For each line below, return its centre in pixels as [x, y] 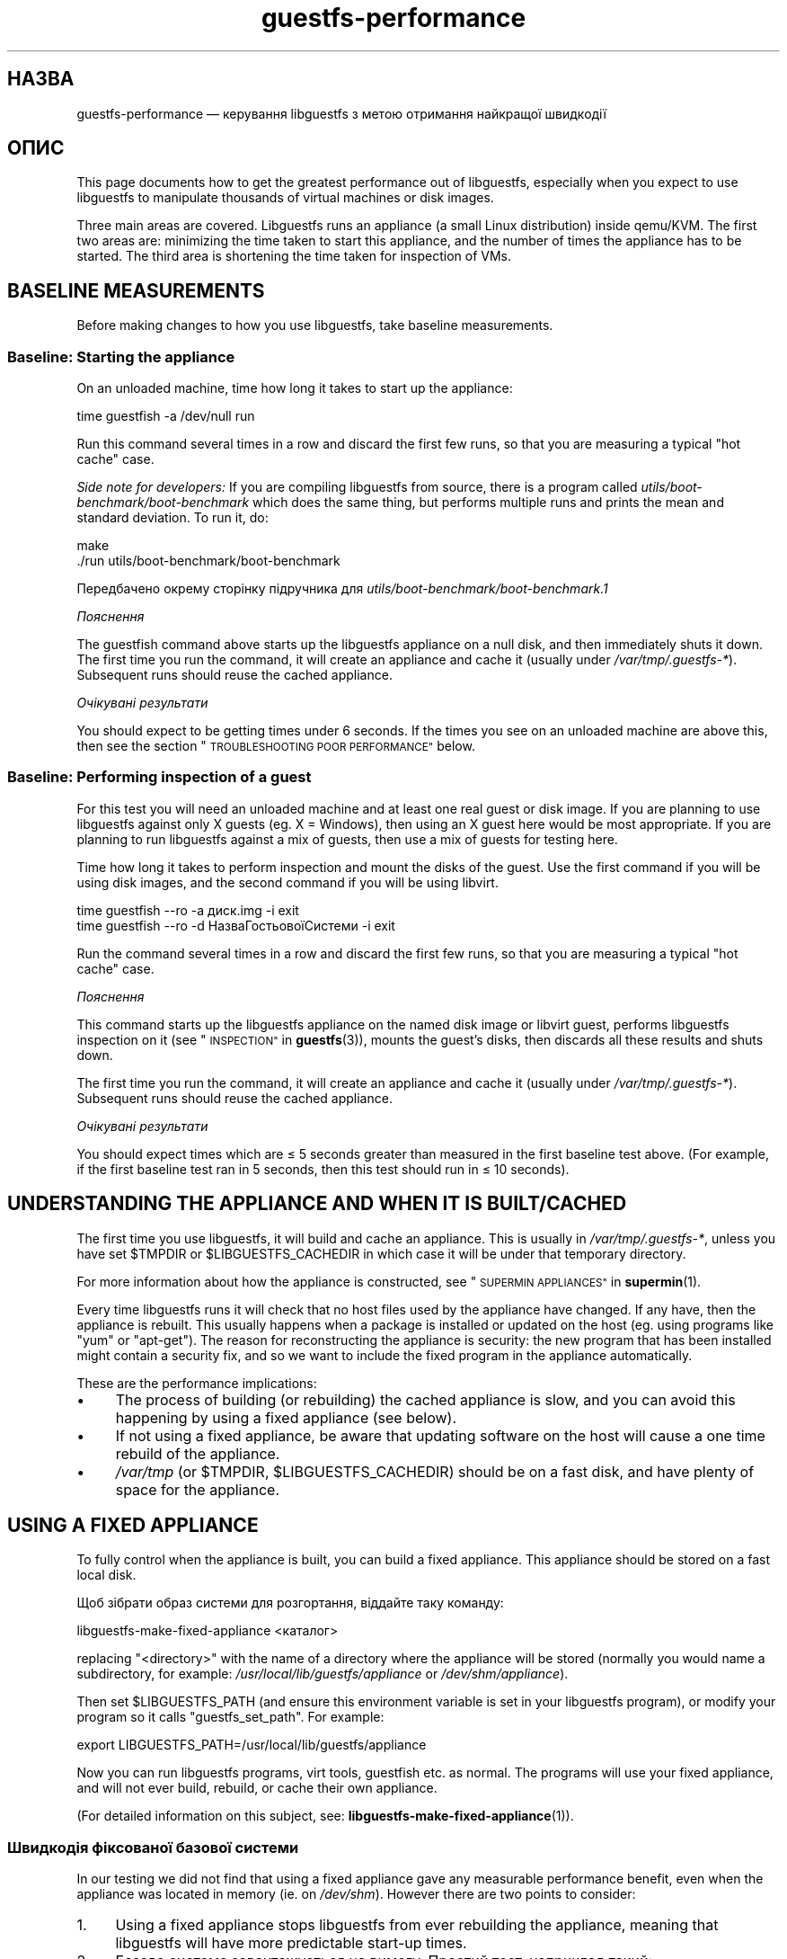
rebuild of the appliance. [198, 1453]
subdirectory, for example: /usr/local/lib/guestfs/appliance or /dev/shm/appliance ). [323, 1674]
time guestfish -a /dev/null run [166, 416]
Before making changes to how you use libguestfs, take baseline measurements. [315, 325]
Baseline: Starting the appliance [121, 356]
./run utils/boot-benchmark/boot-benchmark [208, 561]
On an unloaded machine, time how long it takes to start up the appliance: [295, 388]
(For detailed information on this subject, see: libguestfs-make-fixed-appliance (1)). [325, 1816]
